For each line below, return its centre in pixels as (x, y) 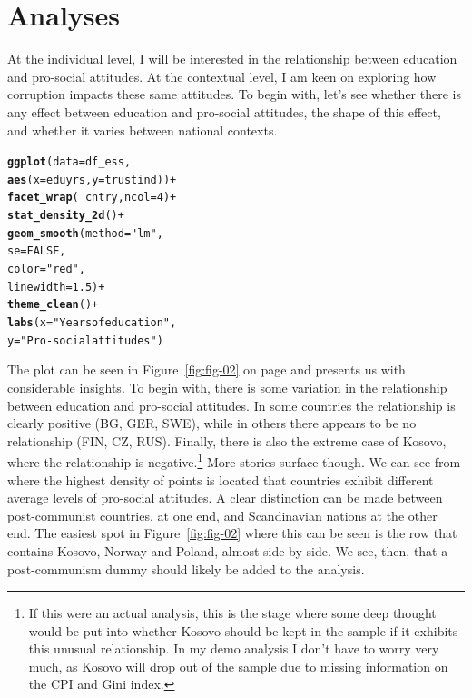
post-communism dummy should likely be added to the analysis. (186, 568)
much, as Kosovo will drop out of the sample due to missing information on (238, 666)
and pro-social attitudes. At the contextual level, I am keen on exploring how (222, 76)
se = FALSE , (37, 251)
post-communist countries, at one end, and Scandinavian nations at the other (222, 515)
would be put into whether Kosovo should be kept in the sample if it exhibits (243, 630)
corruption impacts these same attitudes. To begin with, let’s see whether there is (234, 94)
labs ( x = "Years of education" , (92, 323)
